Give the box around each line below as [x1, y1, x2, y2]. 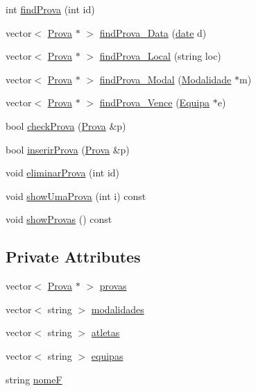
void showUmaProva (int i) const [6, 188, 146, 203]
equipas [91, 348, 123, 363]
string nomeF [6, 372, 62, 386]
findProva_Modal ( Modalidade [99, 72, 232, 86]
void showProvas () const [6, 212, 112, 226]
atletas [91, 325, 120, 340]
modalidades [91, 301, 144, 316]
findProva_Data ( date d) [99, 25, 207, 40]
